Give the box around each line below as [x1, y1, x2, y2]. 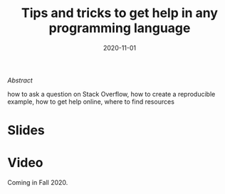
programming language [48, 20, 191, 36]
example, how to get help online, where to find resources [7, 97, 174, 106]
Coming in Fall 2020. [7, 178, 68, 187]
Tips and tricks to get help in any [21, 5, 219, 21]
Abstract [7, 76, 33, 85]
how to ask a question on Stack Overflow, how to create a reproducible [7, 90, 216, 98]
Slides [7, 122, 45, 139]
